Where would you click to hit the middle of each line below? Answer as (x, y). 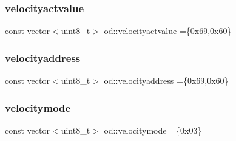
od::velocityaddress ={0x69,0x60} (166, 81)
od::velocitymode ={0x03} (153, 130)
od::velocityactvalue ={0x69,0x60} (168, 31)
